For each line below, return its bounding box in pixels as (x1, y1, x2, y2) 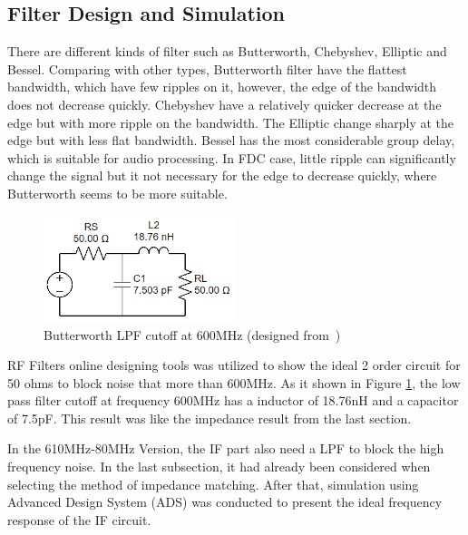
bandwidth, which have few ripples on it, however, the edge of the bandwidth (7, 77, 437, 96)
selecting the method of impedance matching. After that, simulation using (7, 474, 419, 493)
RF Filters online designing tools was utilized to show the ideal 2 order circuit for (7, 355, 461, 374)
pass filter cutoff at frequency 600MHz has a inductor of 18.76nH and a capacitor (7, 391, 459, 410)
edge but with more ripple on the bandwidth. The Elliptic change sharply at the (7, 112, 453, 131)
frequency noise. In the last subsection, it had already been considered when (7, 457, 431, 476)
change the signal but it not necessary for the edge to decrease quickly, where (7, 166, 437, 185)
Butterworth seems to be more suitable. (7, 183, 228, 202)
